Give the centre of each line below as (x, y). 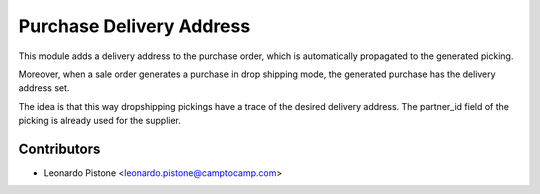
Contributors (59, 148)
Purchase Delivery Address (134, 26)
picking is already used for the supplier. (100, 121)
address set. (44, 88)
